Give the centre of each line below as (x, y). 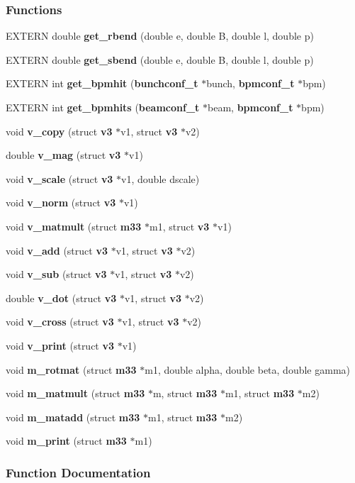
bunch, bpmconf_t (250, 83)
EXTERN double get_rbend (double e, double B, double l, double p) (160, 36)
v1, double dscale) (160, 178)
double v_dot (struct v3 (61, 298)
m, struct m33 (185, 393)
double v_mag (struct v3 (63, 155)
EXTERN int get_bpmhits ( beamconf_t (103, 107)
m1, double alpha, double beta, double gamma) (247, 369)
